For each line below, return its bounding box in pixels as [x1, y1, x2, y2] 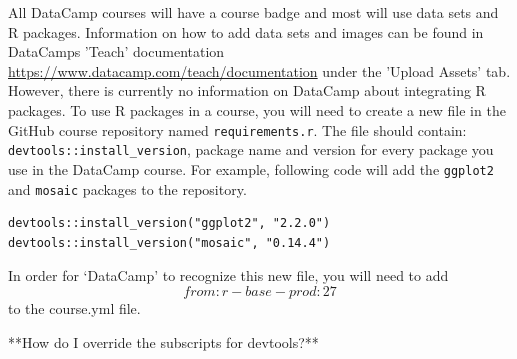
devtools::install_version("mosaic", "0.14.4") [8, 235, 331, 250]
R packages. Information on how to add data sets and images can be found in [8, 21, 484, 42]
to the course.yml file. [8, 297, 141, 318]
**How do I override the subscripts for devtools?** [8, 331, 319, 352]
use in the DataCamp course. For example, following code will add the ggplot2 [8, 158, 494, 179]
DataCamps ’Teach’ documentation [8, 41, 225, 62]
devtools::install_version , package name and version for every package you [8, 139, 494, 160]
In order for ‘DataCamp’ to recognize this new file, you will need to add [8, 265, 449, 286]
